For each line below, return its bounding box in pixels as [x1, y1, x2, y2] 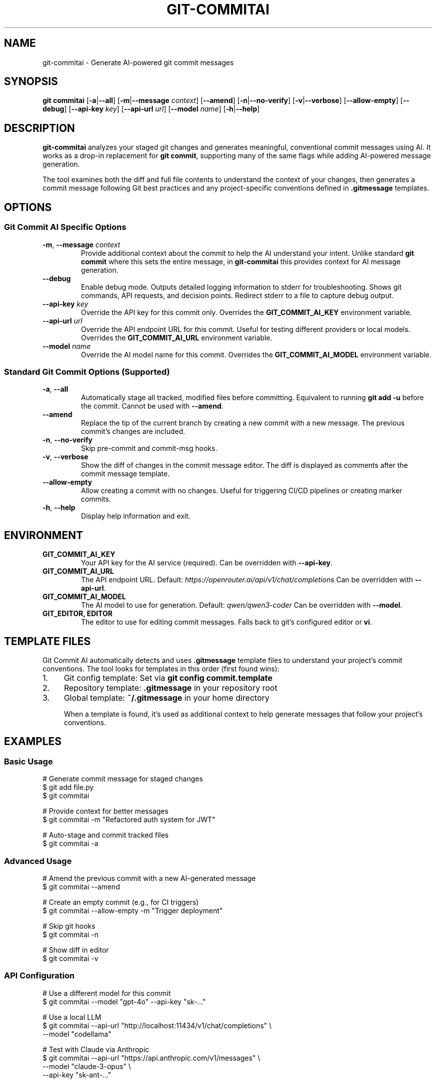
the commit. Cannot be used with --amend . [81, 402, 223, 411]
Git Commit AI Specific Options [4, 222, 126, 232]
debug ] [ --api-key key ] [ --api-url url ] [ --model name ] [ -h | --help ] [42, 105, 260, 113]
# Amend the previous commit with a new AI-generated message [42, 873, 256, 882]
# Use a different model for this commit [42, 988, 171, 997]
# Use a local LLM [42, 1012, 102, 1021]
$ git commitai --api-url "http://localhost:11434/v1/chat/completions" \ [42, 1021, 272, 1030]
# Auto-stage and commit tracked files [42, 831, 169, 840]
